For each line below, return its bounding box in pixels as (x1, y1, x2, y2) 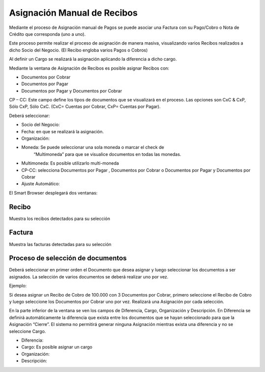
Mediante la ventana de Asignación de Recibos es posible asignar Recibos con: (9, 65, 169, 71)
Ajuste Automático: (21, 181, 60, 187)
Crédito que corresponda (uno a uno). (9, 31, 86, 37)
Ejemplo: (9, 283, 27, 289)
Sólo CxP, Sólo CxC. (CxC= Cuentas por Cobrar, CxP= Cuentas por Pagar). (9, 103, 161, 110)
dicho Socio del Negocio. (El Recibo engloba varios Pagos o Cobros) (9, 47, 148, 53)
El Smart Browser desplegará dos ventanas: (9, 190, 98, 196)
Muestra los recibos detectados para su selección (9, 216, 110, 222)
